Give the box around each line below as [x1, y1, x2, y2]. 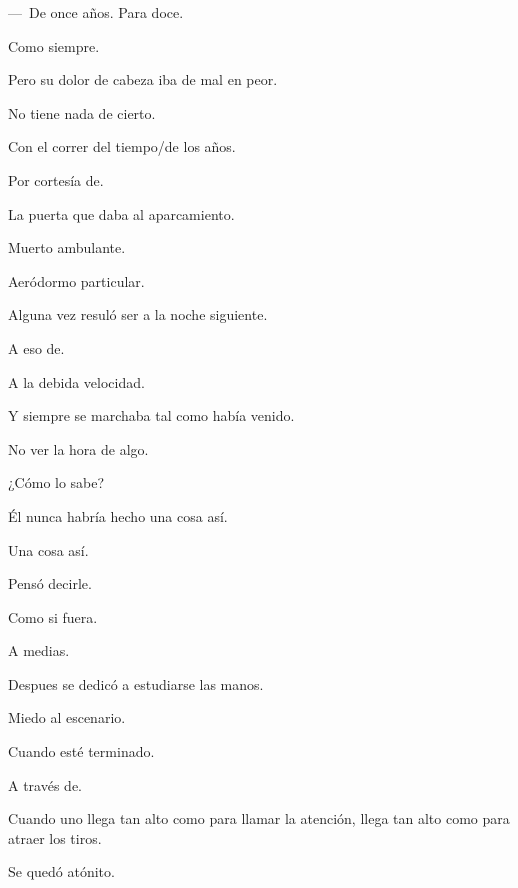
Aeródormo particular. [8, 270, 145, 291]
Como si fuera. [8, 606, 98, 627]
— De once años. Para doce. [8, 2, 184, 22]
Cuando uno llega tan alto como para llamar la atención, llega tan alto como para [8, 808, 510, 829]
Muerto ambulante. [8, 237, 126, 258]
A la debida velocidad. [8, 371, 145, 392]
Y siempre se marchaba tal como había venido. [8, 405, 295, 426]
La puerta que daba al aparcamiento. [8, 203, 235, 224]
